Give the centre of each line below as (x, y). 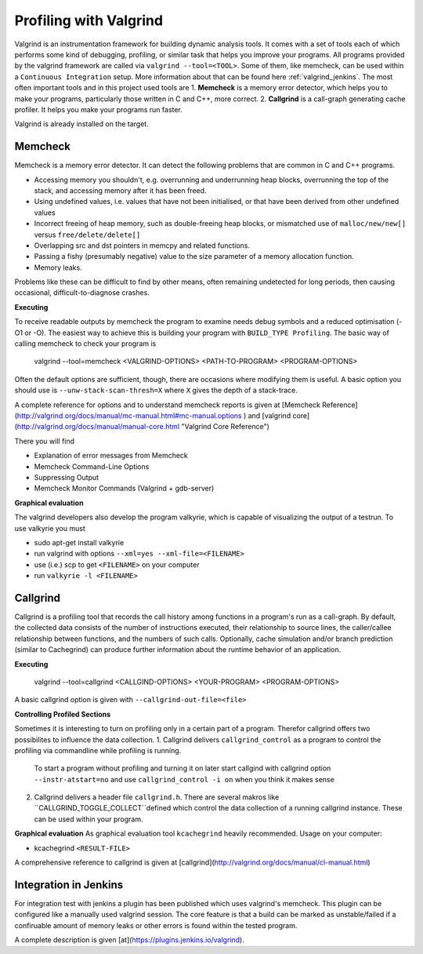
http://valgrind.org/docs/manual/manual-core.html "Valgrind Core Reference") (143, 427)
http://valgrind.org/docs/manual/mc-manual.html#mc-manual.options (129, 415)
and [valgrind (269, 415)
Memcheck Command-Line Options (92, 466)
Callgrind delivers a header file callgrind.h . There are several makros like (157, 797)
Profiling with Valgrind (89, 20)
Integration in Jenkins (69, 885)
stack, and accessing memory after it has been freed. (120, 190)
